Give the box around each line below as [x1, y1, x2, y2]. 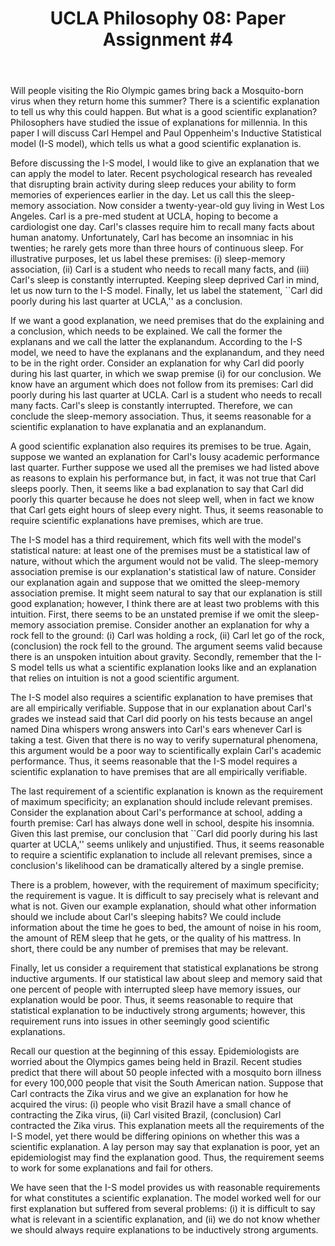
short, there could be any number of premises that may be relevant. [10, 943, 289, 955]
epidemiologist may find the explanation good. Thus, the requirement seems [10, 1152, 325, 1164]
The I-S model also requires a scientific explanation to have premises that [10, 692, 313, 704]
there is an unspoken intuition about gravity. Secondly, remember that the [10, 651, 313, 663]
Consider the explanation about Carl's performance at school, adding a [10, 807, 303, 819]
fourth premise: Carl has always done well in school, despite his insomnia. [10, 817, 315, 829]
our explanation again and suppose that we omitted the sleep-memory [10, 577, 300, 589]
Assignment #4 [102, 28, 234, 51]
